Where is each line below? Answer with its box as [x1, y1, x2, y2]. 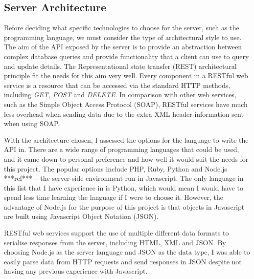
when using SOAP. [4, 118, 60, 129]
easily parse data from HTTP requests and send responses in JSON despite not [4, 256, 242, 266]
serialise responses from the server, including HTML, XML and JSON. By [4, 237, 226, 247]
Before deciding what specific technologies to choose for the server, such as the [4, 22, 239, 33]
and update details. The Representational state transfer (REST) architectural [4, 61, 237, 71]
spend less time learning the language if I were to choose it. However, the [4, 192, 223, 202]
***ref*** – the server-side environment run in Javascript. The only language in [4, 173, 244, 183]
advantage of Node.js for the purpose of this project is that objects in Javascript [4, 201, 245, 212]
